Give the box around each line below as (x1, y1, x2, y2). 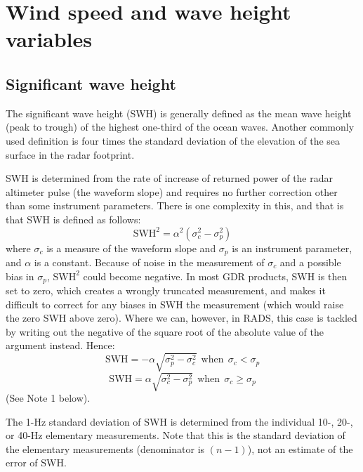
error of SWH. (6, 455, 67, 470)
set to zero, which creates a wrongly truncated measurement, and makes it (6, 283, 326, 298)
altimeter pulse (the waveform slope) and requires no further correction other (6, 184, 338, 199)
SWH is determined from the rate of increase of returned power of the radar (6, 171, 334, 185)
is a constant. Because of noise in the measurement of (34, 254, 265, 269)
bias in (6, 268, 34, 283)
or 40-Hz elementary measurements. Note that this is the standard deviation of (6, 428, 345, 442)
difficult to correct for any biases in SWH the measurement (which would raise (6, 296, 344, 311)
